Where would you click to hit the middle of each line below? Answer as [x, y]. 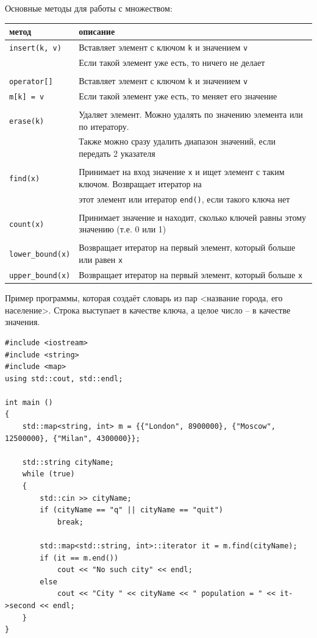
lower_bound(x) [40, 255]
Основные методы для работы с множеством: [89, 8]
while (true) [48, 474]
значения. [23, 322]
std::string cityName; [68, 462]
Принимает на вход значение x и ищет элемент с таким [182, 172]
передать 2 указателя [117, 153]
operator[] [31, 81]
